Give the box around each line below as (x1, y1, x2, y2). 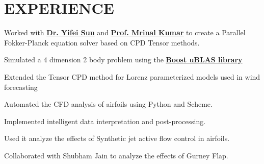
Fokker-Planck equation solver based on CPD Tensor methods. (4, 37, 200, 48)
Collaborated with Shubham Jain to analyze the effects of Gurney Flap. (4, 150, 228, 160)
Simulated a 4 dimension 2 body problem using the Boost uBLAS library (4, 54, 243, 65)
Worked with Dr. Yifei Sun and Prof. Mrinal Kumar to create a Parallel (4, 27, 246, 38)
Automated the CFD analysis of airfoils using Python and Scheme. (4, 99, 213, 109)
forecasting (4, 81, 38, 92)
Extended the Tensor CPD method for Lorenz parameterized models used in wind (4, 71, 260, 82)
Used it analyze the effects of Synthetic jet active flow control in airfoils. (4, 133, 230, 144)
